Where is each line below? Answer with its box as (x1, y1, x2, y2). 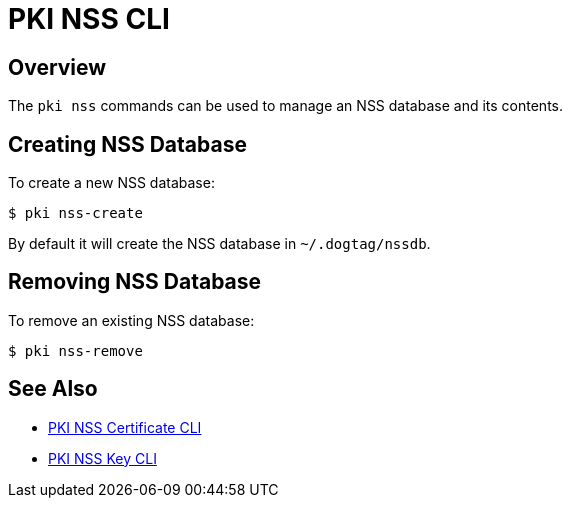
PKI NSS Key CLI (48, 449, 157, 467)
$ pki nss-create (8, 205, 143, 222)
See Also (8, 376, 98, 402)
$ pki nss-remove (8, 342, 143, 359)
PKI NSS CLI (8, 2, 170, 36)
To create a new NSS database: (8, 174, 215, 192)
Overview (8, 54, 107, 80)
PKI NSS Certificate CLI (48, 418, 202, 436)
